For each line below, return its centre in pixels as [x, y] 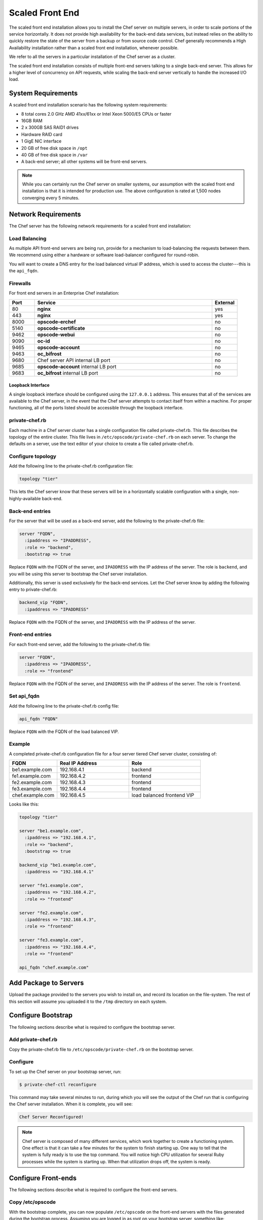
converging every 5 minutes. [51, 198]
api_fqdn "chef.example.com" [54, 967]
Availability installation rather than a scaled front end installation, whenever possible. [94, 48]
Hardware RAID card [42, 134]
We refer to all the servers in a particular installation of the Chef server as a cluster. [92, 57]
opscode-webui [56, 334]
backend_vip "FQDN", [44, 602]
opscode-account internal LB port [77, 366]
